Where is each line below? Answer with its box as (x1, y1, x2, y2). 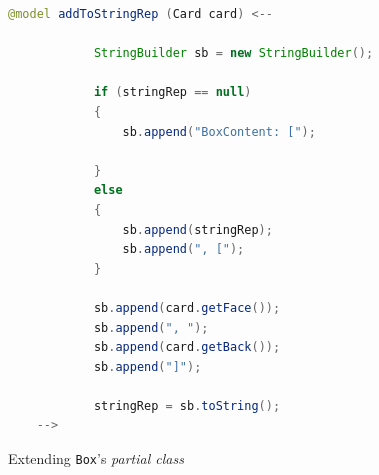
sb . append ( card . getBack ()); (93, 340, 281, 355)
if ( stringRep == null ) (93, 85, 252, 100)
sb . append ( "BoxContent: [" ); (122, 124, 316, 139)
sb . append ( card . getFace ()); (93, 300, 281, 315)
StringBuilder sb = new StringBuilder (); (93, 46, 374, 61)
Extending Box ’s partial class (8, 448, 184, 469)
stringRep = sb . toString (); (93, 398, 281, 413)
